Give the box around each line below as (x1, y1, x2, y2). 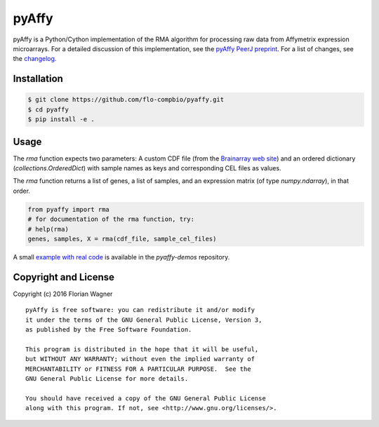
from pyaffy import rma (27, 205, 110, 213)
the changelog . (13, 55, 57, 63)
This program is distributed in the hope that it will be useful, (25, 345, 259, 353)
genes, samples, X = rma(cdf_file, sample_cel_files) (27, 235, 217, 243)
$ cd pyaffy (27, 105, 69, 114)
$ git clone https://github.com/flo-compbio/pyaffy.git (27, 95, 225, 104)
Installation (13, 73, 63, 85)
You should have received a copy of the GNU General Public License (25, 394, 266, 402)
